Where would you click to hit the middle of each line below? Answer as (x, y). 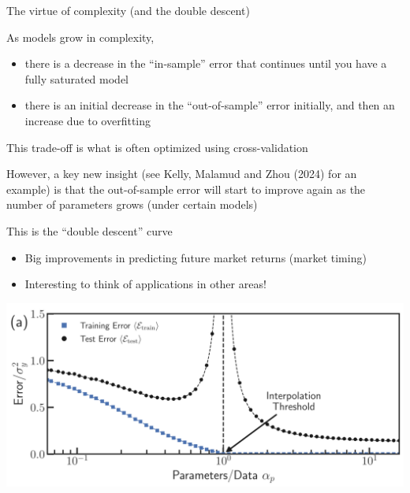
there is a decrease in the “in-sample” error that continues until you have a (206, 63)
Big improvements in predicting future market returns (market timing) (196, 257)
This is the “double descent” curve (89, 230)
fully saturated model (76, 78)
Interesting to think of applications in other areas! (145, 284)
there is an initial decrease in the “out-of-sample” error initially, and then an (210, 105)
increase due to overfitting (88, 120)
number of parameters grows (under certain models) (132, 204)
